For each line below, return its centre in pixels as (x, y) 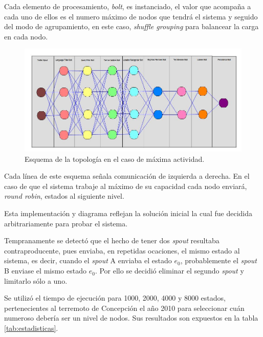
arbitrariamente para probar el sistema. (66, 223)
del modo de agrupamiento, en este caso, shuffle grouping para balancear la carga (131, 26)
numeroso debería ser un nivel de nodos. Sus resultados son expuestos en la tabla (131, 318)
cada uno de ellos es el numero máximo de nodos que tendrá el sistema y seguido (131, 16)
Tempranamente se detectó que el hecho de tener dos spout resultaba (112, 240)
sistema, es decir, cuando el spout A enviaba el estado (88, 260)
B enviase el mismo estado (45, 271)
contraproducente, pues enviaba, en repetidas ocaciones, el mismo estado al (122, 250)
